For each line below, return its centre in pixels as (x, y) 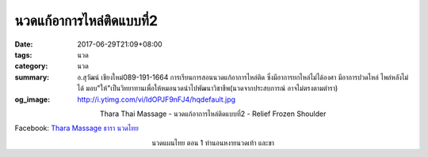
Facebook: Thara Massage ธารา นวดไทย (76, 128)
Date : (24, 44)
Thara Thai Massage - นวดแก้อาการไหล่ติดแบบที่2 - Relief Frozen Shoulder (213, 114)
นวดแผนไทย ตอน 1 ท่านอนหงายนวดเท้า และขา (213, 143)
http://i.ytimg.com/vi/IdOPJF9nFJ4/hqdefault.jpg (157, 99)
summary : (32, 77)
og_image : (32, 99)
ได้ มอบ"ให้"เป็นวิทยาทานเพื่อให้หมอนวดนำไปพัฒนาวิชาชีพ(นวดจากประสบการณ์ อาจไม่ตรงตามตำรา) (208, 88)
